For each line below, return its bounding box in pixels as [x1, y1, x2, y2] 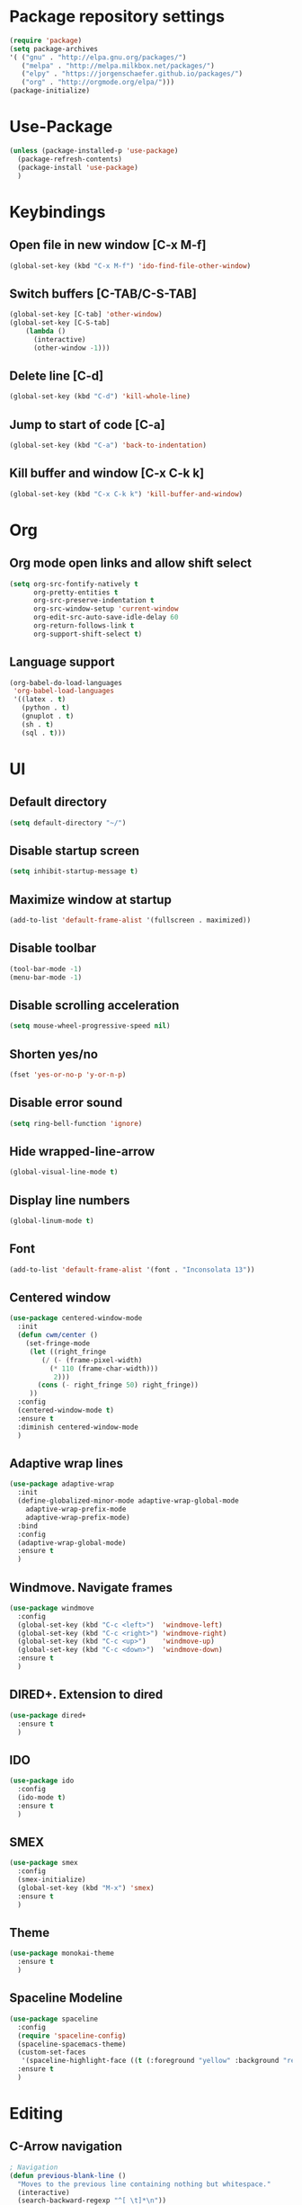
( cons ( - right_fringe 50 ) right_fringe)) [37, 1380, 200, 1390]
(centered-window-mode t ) [17, 1406, 115, 1415]
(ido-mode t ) [17, 1792, 67, 1802]
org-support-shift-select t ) [32, 629, 143, 638]
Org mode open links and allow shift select [9, 556, 252, 571]
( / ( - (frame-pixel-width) [41, 1355, 143, 1364]
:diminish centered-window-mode [17, 1423, 139, 1432]
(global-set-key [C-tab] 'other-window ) [9, 310, 164, 319]
